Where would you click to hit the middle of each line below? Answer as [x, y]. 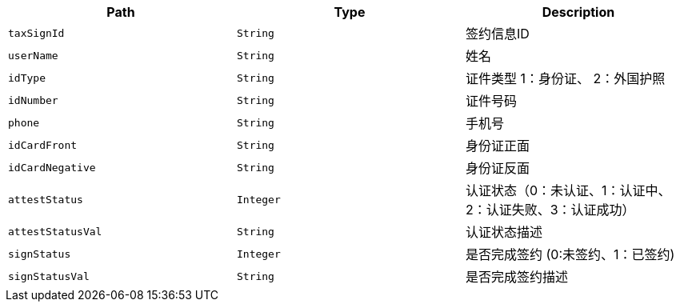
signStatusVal [49, 276]
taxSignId [36, 33]
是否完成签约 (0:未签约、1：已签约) [570, 254]
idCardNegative [52, 167]
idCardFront [43, 145]
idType [27, 78]
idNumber [33, 100]
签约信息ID [497, 34]
